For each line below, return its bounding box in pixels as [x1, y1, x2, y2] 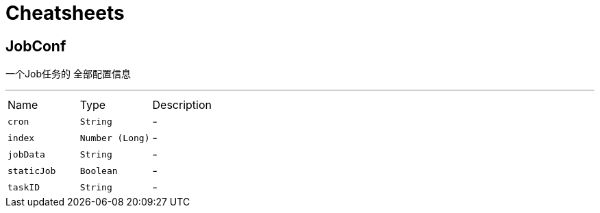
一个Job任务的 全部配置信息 [5, 68, 131, 80]
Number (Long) [79, 132, 150, 143]
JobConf [5, 37, 66, 55]
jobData [8, 149, 45, 160]
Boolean [79, 165, 118, 176]
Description [152, 98, 212, 112]
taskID [8, 181, 40, 192]
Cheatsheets [5, 1, 125, 25]
